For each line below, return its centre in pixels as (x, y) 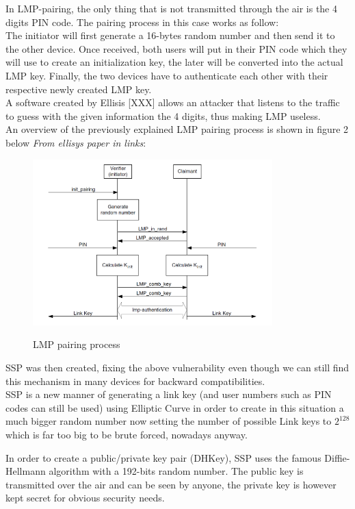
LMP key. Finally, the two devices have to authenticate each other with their (167, 75)
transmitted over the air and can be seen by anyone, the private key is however (171, 484)
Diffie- (337, 457)
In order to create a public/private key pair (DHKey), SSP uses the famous (163, 457)
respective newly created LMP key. (79, 89)
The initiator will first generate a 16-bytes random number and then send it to (170, 35)
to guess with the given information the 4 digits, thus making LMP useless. (163, 115)
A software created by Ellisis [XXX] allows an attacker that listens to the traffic (173, 102)
